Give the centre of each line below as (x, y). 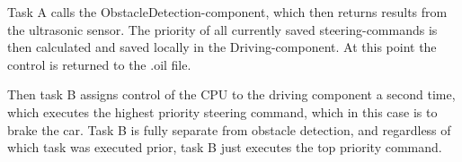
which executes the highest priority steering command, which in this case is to (222, 111)
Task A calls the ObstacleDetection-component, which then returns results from (227, 12)
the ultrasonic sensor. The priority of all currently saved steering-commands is (222, 29)
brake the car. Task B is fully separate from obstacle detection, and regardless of (229, 129)
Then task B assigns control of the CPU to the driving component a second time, (231, 94)
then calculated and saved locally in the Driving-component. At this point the (222, 47)
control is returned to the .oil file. (99, 64)
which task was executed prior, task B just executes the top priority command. (225, 147)
